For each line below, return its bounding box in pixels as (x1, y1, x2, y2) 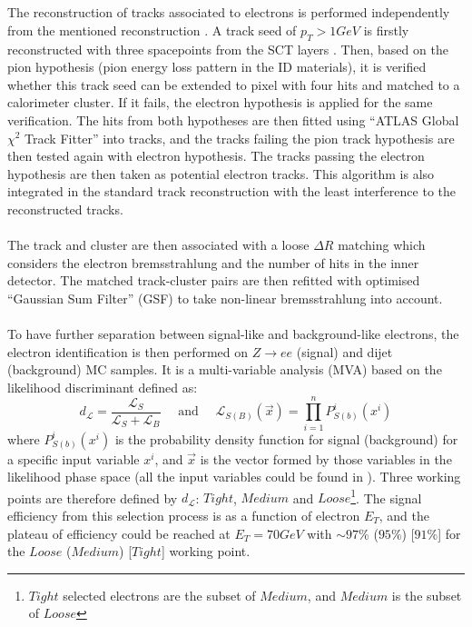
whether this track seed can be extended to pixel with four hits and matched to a (7, 75, 460, 94)
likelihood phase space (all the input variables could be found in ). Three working (7, 467, 461, 486)
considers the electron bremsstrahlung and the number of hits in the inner (7, 253, 419, 272)
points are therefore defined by (7, 488, 178, 507)
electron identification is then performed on (7, 342, 249, 361)
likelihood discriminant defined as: (7, 377, 198, 396)
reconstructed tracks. (7, 199, 123, 218)
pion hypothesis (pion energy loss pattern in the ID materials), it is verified (7, 57, 427, 76)
